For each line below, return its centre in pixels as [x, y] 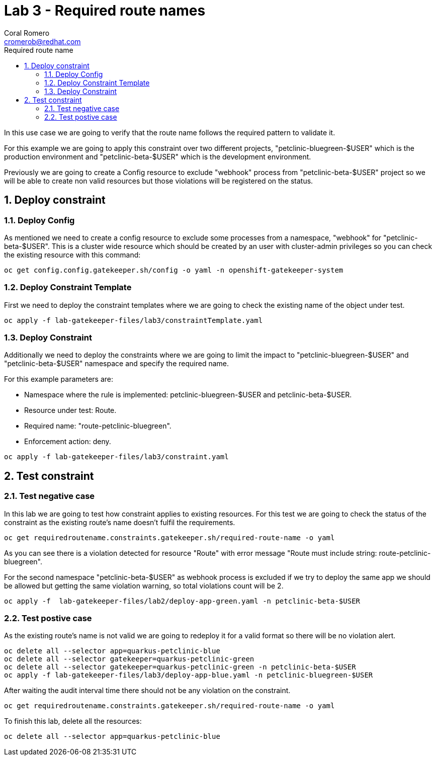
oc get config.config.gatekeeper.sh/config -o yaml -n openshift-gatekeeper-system [174, 270]
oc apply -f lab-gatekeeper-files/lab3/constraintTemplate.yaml [134, 320]
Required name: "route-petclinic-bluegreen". [98, 426]
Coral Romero [27, 33]
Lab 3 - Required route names [105, 11]
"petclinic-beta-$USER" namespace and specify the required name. [116, 364]
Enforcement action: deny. [68, 442]
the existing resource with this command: [72, 255]
